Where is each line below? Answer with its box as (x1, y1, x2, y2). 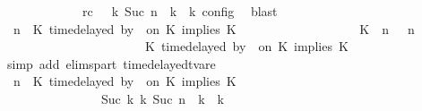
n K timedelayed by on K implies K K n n (13, 19, 415, 38)
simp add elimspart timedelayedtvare (6, 54, 216, 73)
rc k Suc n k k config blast (82, 2, 278, 20)
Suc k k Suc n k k (100, 89, 224, 107)
